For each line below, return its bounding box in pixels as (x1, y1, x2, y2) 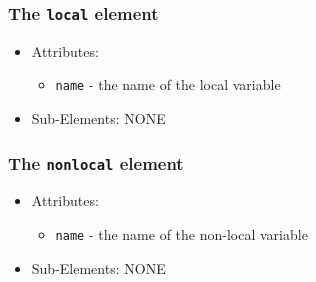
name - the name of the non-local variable (55, 224, 308, 244)
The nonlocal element (8, 150, 184, 175)
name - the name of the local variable (55, 74, 281, 95)
